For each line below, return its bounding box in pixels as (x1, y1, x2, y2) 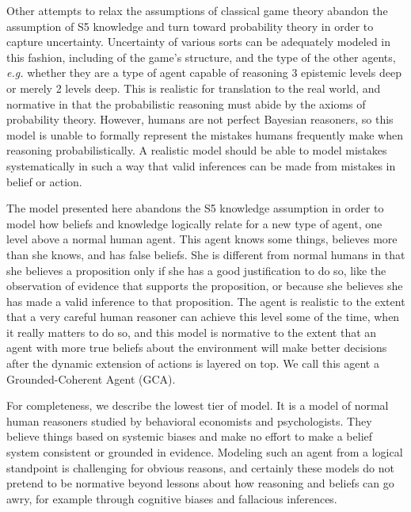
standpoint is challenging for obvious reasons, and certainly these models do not (6, 459, 394, 476)
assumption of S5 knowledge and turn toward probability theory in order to (6, 17, 374, 34)
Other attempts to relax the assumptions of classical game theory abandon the (6, 2, 388, 18)
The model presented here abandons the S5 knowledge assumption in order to (6, 200, 384, 216)
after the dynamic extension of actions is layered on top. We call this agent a (6, 355, 379, 372)
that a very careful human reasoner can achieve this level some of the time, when (6, 308, 400, 325)
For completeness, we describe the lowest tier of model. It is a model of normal (6, 397, 389, 414)
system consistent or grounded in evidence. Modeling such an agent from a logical (6, 444, 403, 460)
